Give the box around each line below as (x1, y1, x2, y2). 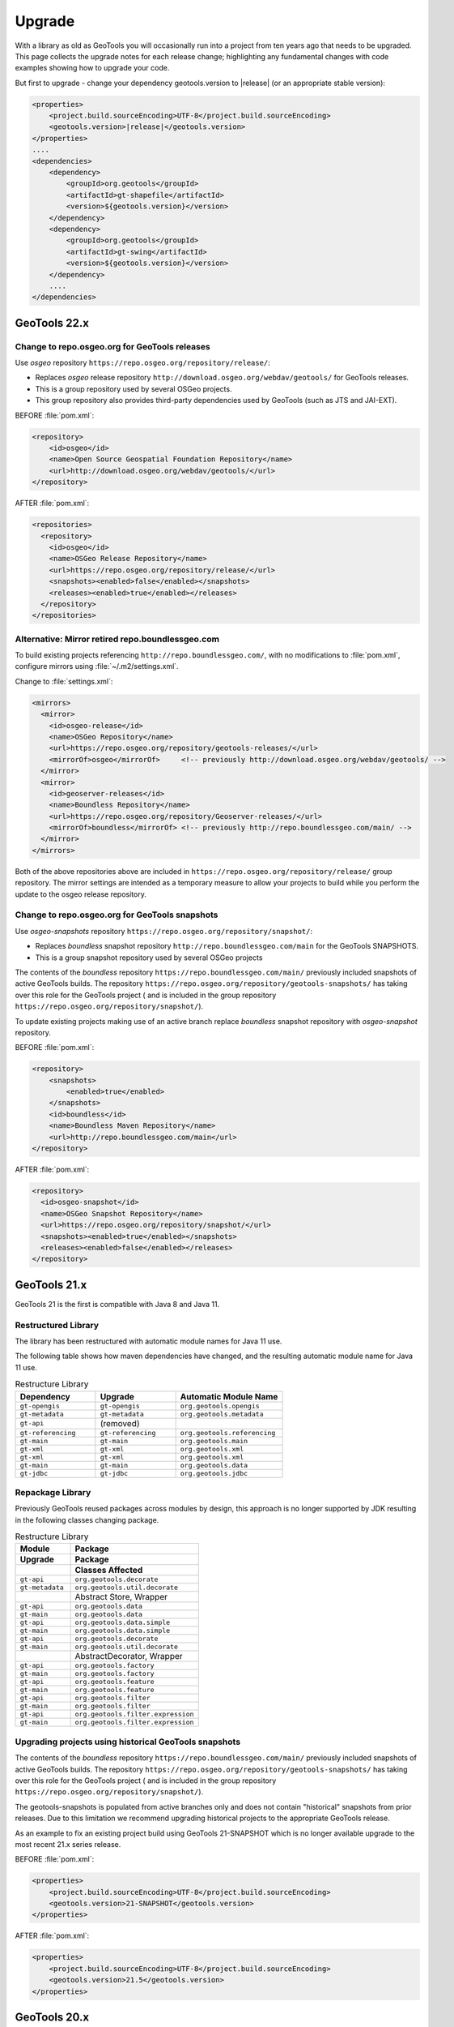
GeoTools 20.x (15, 2011, 90, 2024)
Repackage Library (15, 1486, 91, 1498)
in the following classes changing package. (15, 1515, 159, 1524)
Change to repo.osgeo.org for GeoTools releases (15, 341, 210, 352)
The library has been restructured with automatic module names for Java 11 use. (15, 1336, 282, 1346)
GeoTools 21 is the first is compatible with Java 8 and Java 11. (15, 1299, 220, 1309)
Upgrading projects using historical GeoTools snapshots (15, 1736, 241, 1747)
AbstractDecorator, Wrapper (74, 1651, 183, 1662)
